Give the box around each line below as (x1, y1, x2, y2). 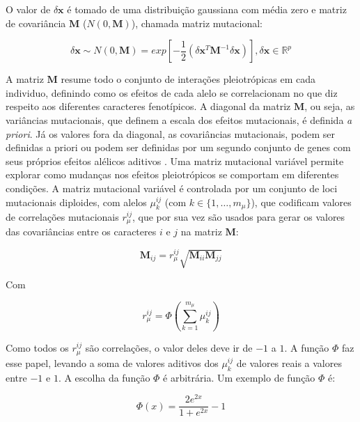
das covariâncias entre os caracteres (6, 224, 157, 239)
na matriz (180, 224, 222, 239)
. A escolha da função (58, 370, 150, 384)
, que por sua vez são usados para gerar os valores (132, 209, 345, 224)
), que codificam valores (251, 194, 352, 209)
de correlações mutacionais (6, 209, 119, 224)
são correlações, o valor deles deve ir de (85, 341, 253, 355)
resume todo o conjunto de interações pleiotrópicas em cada (61, 72, 315, 86)
